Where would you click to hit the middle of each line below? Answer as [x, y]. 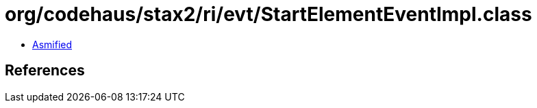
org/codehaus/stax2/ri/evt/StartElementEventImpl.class [268, 14]
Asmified [52, 44]
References [45, 71]
